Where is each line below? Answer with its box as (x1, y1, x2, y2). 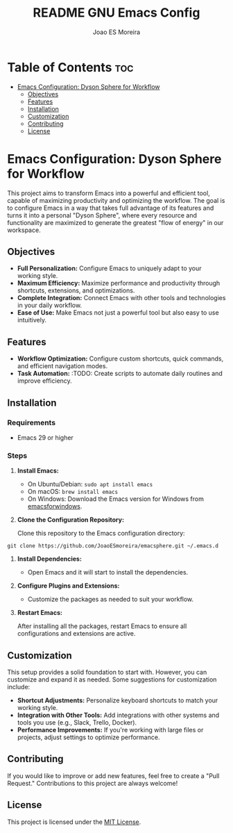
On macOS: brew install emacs (27, 488, 119, 496)
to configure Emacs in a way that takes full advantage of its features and (7, 204, 214, 212)
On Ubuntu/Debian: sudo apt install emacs (27, 480, 153, 488)
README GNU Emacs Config (33, 5, 200, 21)
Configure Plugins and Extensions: (17, 582, 120, 590)
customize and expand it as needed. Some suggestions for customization (7, 675, 217, 684)
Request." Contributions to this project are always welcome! (7, 779, 178, 787)
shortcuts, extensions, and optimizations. (17, 286, 135, 295)
